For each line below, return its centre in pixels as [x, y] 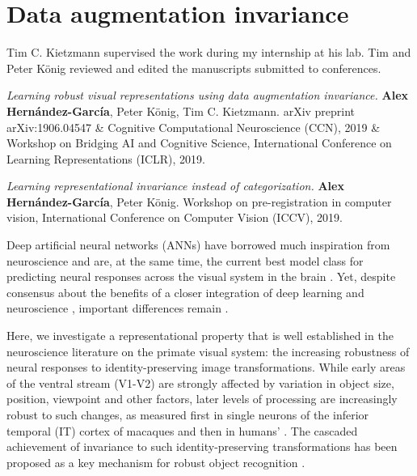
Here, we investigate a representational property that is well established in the [200, 336]
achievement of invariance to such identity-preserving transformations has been [202, 446]
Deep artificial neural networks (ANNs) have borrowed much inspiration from [198, 245]
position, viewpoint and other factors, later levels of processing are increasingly [202, 399]
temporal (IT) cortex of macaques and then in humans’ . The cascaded [182, 430]
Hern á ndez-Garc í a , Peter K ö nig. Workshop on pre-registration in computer [199, 201]
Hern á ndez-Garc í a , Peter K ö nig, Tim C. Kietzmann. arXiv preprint [181, 110]
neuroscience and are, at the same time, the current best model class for [185, 260]
